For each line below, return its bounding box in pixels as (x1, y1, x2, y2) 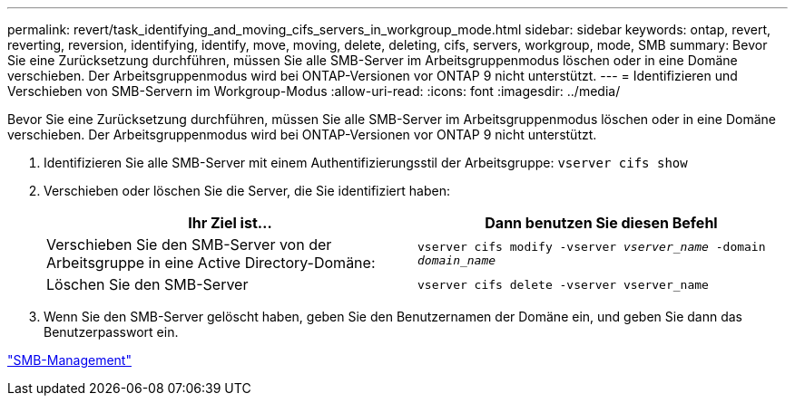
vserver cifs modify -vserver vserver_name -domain (417, 240, 766, 254)
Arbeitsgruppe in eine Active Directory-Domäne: (46, 254, 376, 272)
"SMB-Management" (7, 352, 132, 368)
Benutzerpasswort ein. (44, 324, 179, 340)
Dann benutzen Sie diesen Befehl (485, 214, 718, 232)
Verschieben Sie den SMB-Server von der (46, 235, 332, 254)
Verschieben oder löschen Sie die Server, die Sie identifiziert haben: (44, 183, 450, 198)
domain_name (417, 254, 496, 267)
